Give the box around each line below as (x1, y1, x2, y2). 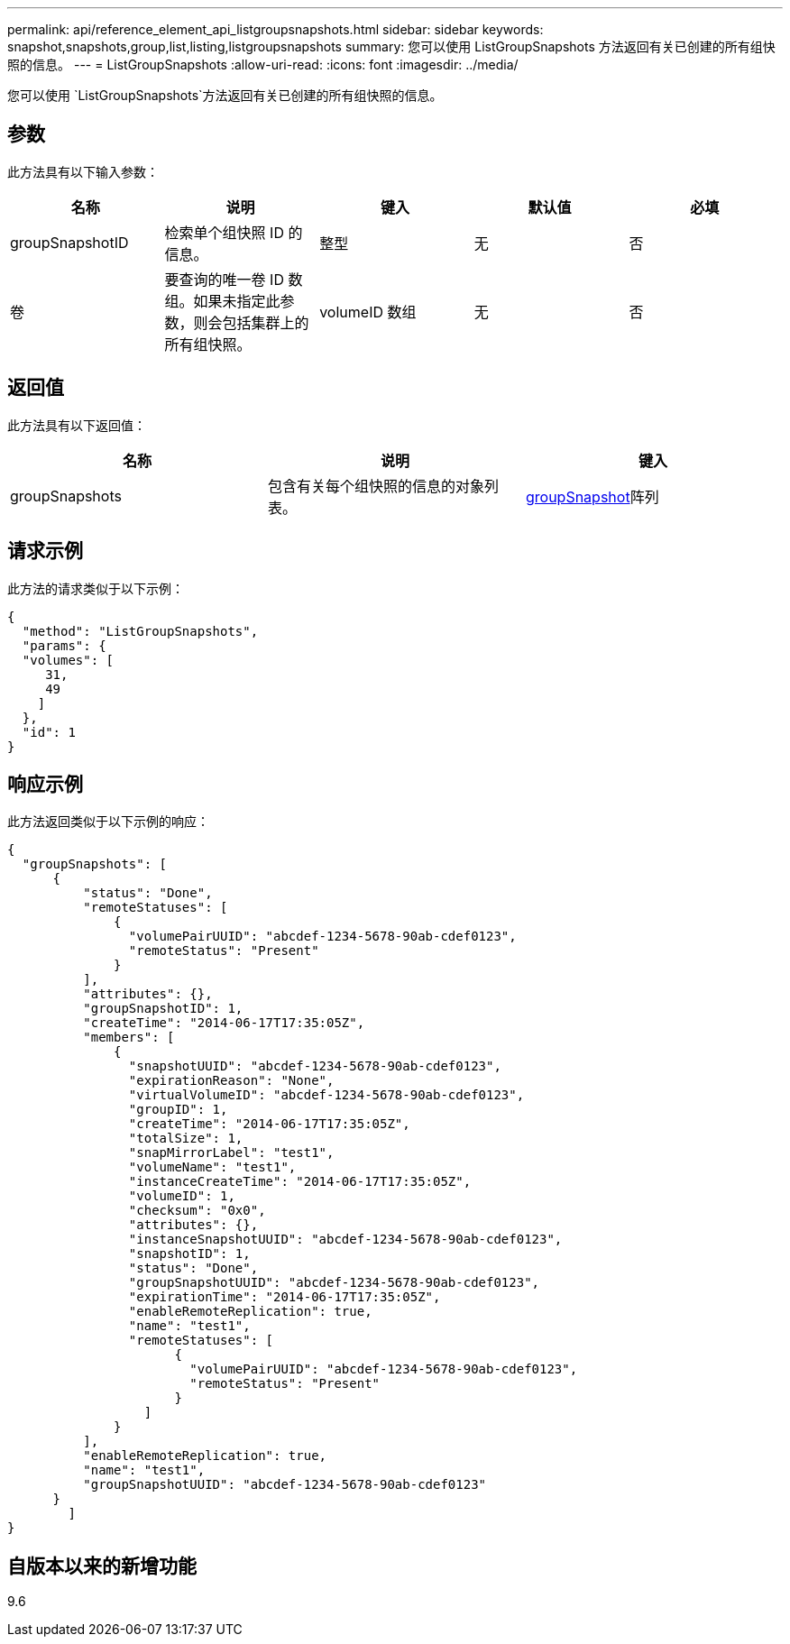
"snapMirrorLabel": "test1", (128, 1145, 335, 1161)
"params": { (22, 638, 106, 653)
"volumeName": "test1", (128, 1160, 297, 1175)
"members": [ (83, 1030, 175, 1045)
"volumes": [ (22, 652, 115, 667)
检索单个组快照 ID (164, 223, 284, 242)
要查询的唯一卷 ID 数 (164, 270, 303, 289)
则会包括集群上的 (193, 313, 309, 332)
